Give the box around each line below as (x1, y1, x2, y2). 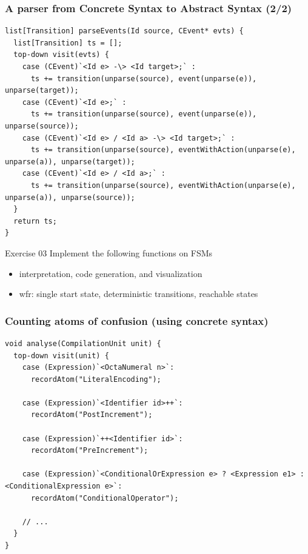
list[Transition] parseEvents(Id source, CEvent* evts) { (5, 27, 244, 36)
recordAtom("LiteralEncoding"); (30, 375, 161, 384)
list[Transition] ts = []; (13, 38, 122, 47)
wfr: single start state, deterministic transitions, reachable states (19, 287, 258, 300)
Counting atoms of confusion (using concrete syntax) (5, 313, 269, 328)
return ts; (13, 216, 57, 225)
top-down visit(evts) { (13, 50, 109, 59)
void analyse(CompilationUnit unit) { (5, 339, 161, 348)
